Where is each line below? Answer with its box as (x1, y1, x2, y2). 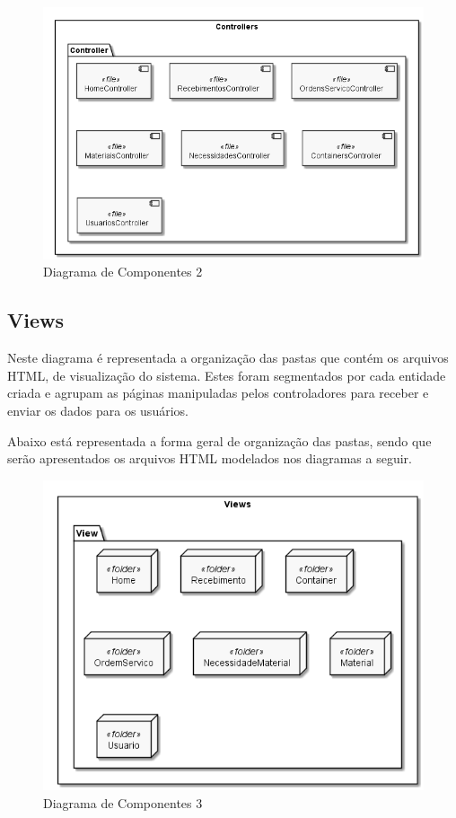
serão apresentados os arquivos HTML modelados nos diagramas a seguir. (7, 449, 412, 468)
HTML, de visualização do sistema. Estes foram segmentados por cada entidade (7, 365, 446, 384)
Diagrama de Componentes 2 (43, 262, 203, 281)
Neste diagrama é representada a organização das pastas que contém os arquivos (7, 348, 449, 367)
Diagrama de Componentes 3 (43, 793, 203, 812)
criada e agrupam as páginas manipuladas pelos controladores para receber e (7, 383, 429, 402)
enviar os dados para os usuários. (7, 401, 189, 420)
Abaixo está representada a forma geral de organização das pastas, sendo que (7, 431, 432, 450)
